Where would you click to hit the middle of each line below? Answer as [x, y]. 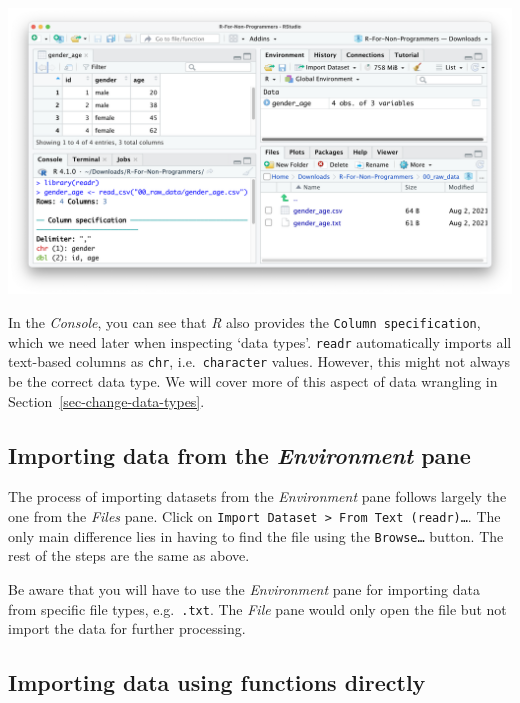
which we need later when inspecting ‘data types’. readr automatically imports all [260, 341]
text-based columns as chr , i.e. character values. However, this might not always [259, 361]
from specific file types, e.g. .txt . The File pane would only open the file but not [257, 608]
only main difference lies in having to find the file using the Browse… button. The [256, 535]
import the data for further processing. [127, 628]
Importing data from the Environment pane [239, 454]
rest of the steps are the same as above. [129, 555]
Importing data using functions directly [217, 682]
